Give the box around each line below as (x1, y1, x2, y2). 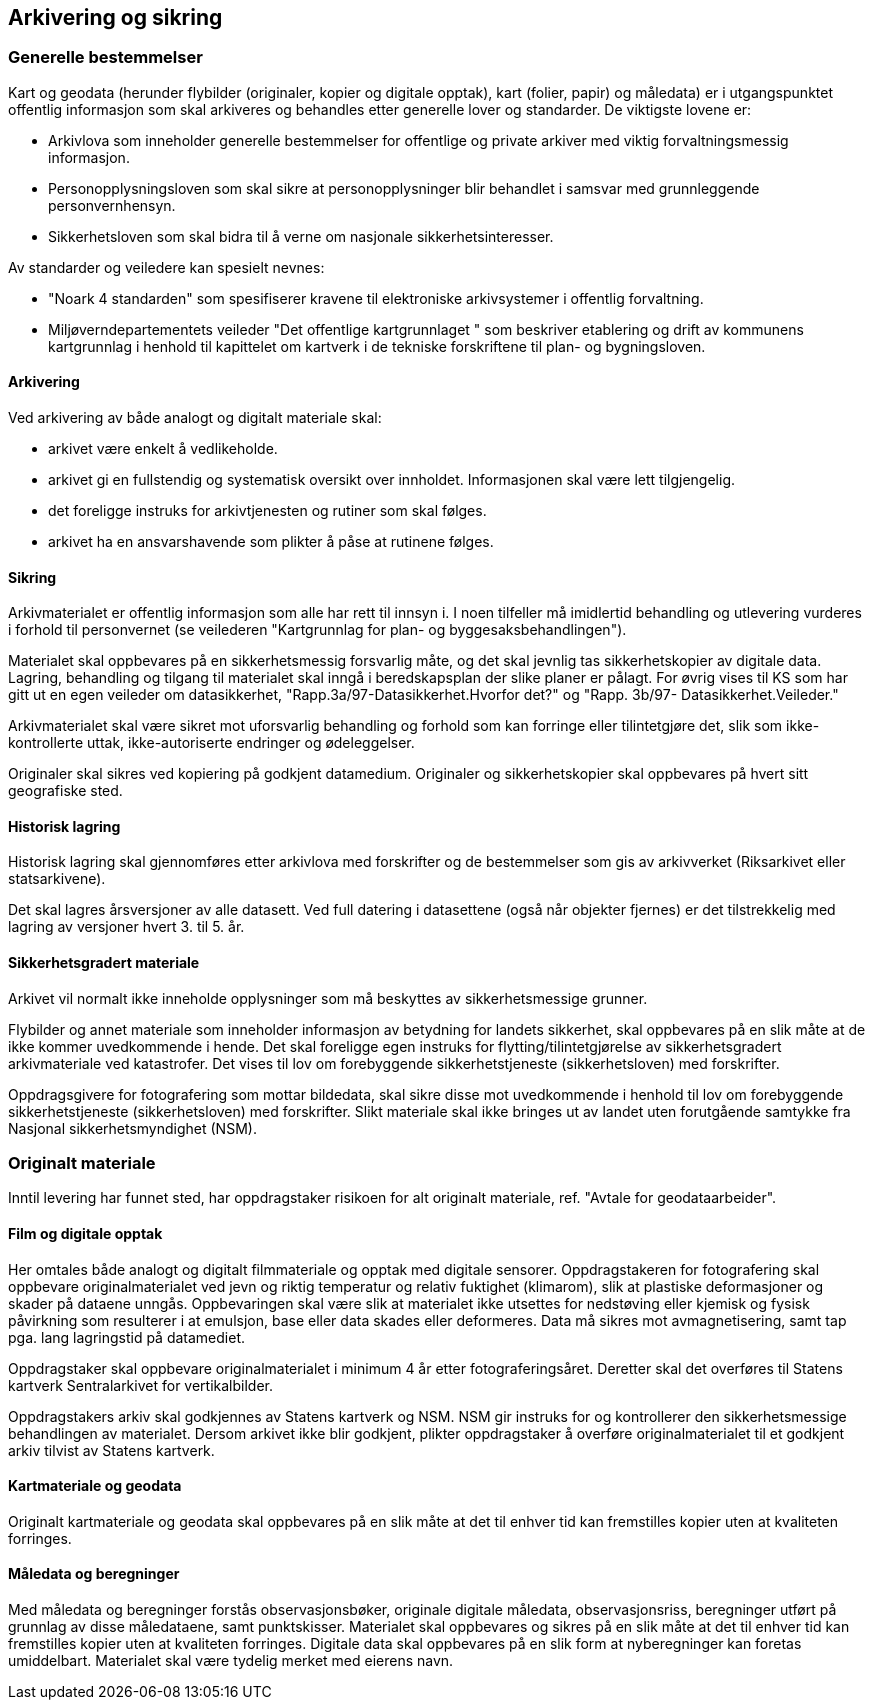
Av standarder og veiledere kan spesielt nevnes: (8, 258, 325, 276)
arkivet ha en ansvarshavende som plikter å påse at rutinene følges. (48, 533, 494, 551)
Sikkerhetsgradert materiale (8, 954, 200, 972)
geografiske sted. (8, 782, 123, 800)
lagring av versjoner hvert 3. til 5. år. (8, 918, 245, 936)
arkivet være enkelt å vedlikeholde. (48, 440, 278, 458)
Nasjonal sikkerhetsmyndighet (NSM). (8, 1119, 257, 1137)
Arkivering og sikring (8, 5, 223, 30)
